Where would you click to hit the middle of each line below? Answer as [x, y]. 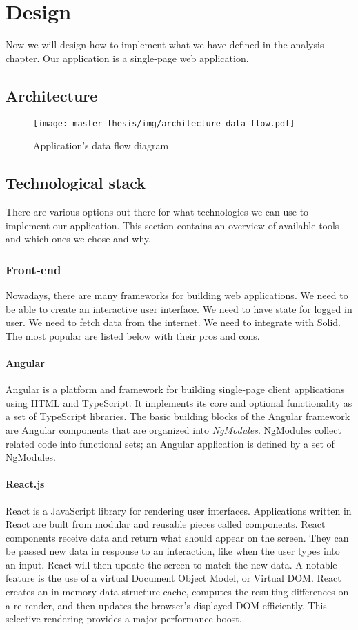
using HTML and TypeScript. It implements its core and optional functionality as [179, 402]
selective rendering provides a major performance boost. [124, 619]
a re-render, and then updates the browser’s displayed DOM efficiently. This [166, 605]
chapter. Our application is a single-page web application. [127, 58]
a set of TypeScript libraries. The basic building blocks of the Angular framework [178, 416]
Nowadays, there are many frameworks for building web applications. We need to [177, 295]
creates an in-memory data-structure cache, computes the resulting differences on [177, 592]
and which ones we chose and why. [78, 239]
